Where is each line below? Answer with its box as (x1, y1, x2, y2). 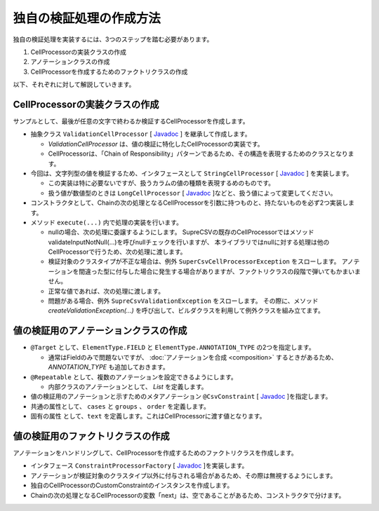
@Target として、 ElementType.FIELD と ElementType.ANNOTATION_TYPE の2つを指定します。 (30, 343, 315, 352)
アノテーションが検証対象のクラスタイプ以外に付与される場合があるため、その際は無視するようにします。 (30, 471, 337, 479)
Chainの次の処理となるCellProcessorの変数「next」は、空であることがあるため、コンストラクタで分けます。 (30, 491, 345, 499)
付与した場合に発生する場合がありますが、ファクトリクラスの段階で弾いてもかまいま (115, 267, 361, 275)
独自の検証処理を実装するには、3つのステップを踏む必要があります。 (13, 35, 213, 43)
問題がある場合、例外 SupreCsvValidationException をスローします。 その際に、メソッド (48, 297, 319, 305)
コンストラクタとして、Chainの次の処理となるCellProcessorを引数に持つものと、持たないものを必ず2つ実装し (30, 198, 349, 207)
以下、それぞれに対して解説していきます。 (13, 81, 135, 89)
